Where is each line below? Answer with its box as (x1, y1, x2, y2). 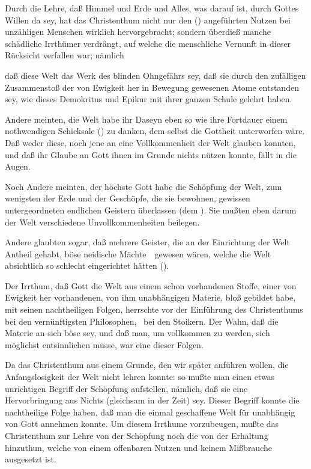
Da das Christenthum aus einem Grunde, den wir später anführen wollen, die (5, 358, 289, 371)
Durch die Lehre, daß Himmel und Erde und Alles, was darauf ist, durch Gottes (5, 2, 299, 14)
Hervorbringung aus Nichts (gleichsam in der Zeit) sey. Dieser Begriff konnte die (5, 394, 300, 406)
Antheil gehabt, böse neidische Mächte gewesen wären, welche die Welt (5, 247, 271, 260)
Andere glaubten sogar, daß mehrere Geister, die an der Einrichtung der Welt (5, 236, 290, 248)
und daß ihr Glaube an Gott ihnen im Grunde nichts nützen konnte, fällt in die (5, 148, 297, 161)
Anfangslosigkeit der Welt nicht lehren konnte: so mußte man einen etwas (5, 370, 275, 383)
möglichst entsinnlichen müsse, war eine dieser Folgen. (5, 338, 204, 351)
